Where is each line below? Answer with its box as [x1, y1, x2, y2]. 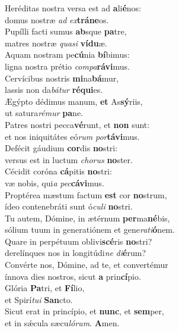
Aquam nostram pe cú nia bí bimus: [5, 48, 130, 61]
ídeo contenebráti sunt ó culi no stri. [5, 200, 133, 213]
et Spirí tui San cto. [5, 293, 73, 305]
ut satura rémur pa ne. [5, 107, 84, 119]
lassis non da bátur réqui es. [5, 83, 103, 96]
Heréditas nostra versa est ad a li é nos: [5, 2, 142, 14]
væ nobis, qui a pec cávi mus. [5, 176, 104, 189]
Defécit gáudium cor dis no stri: [5, 142, 118, 154]
